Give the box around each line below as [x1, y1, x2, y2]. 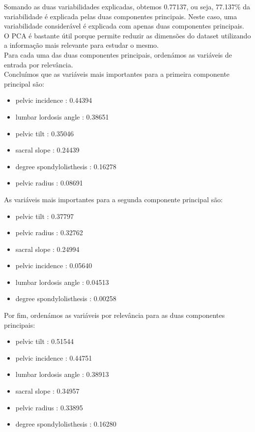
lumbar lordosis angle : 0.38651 [15, 111, 109, 122]
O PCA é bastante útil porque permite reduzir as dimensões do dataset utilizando [4, 30, 251, 40]
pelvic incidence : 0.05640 [15, 260, 92, 271]
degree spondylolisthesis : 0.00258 [15, 293, 116, 304]
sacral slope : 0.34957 [15, 386, 80, 396]
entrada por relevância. [4, 59, 73, 69]
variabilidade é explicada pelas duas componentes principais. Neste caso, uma [4, 11, 237, 21]
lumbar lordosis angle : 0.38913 [15, 369, 109, 379]
